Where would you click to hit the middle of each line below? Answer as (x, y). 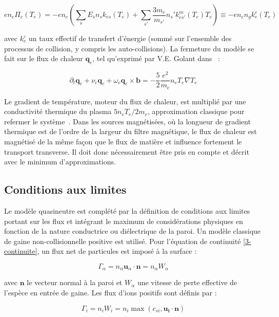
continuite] (21, 251)
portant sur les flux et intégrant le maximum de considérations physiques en (124, 221)
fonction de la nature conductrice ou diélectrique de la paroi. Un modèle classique (133, 231)
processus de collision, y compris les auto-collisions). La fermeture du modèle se (129, 48)
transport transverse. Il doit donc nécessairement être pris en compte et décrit (127, 151)
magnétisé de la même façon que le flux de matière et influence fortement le (123, 141)
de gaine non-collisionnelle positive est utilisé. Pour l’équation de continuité (123, 241)
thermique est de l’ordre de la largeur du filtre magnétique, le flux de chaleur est (131, 131)
